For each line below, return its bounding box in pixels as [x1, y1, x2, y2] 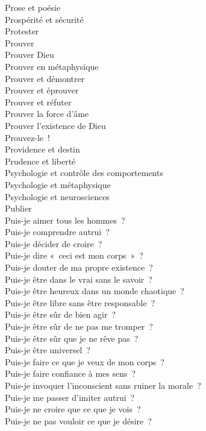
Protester [5, 25, 39, 37]
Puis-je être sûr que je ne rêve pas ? [5, 332, 139, 344]
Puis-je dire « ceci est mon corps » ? [5, 249, 143, 262]
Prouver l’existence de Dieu [5, 119, 106, 131]
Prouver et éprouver [5, 84, 79, 96]
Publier [5, 202, 32, 215]
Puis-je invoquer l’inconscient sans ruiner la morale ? [5, 379, 201, 391]
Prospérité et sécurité [5, 13, 84, 25]
